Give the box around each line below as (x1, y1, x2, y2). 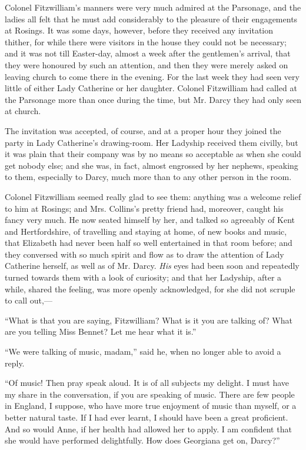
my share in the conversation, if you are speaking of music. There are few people (5, 388, 295, 400)
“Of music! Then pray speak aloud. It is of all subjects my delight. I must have (5, 376, 290, 389)
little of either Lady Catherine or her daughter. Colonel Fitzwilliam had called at (5, 82, 297, 94)
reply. (5, 356, 25, 369)
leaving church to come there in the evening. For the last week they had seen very (5, 70, 300, 82)
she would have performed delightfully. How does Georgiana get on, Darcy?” (5, 434, 280, 446)
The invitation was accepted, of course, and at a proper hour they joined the (5, 124, 281, 136)
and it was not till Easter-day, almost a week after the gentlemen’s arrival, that (5, 47, 291, 59)
